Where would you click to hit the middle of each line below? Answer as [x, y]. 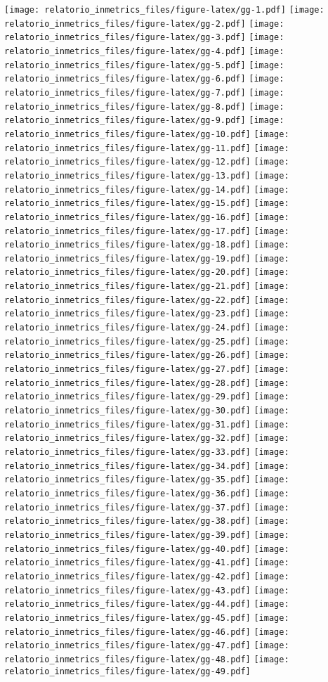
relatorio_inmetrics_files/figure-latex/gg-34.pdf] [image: [147, 466]
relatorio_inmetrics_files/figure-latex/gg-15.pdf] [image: [147, 204]
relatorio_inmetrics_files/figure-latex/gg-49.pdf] [127, 671]
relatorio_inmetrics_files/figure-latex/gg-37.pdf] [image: [147, 507]
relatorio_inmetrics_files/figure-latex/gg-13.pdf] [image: [147, 175]
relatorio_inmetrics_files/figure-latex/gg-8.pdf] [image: [144, 107]
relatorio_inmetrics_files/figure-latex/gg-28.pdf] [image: [147, 383]
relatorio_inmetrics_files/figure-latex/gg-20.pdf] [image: [147, 272]
